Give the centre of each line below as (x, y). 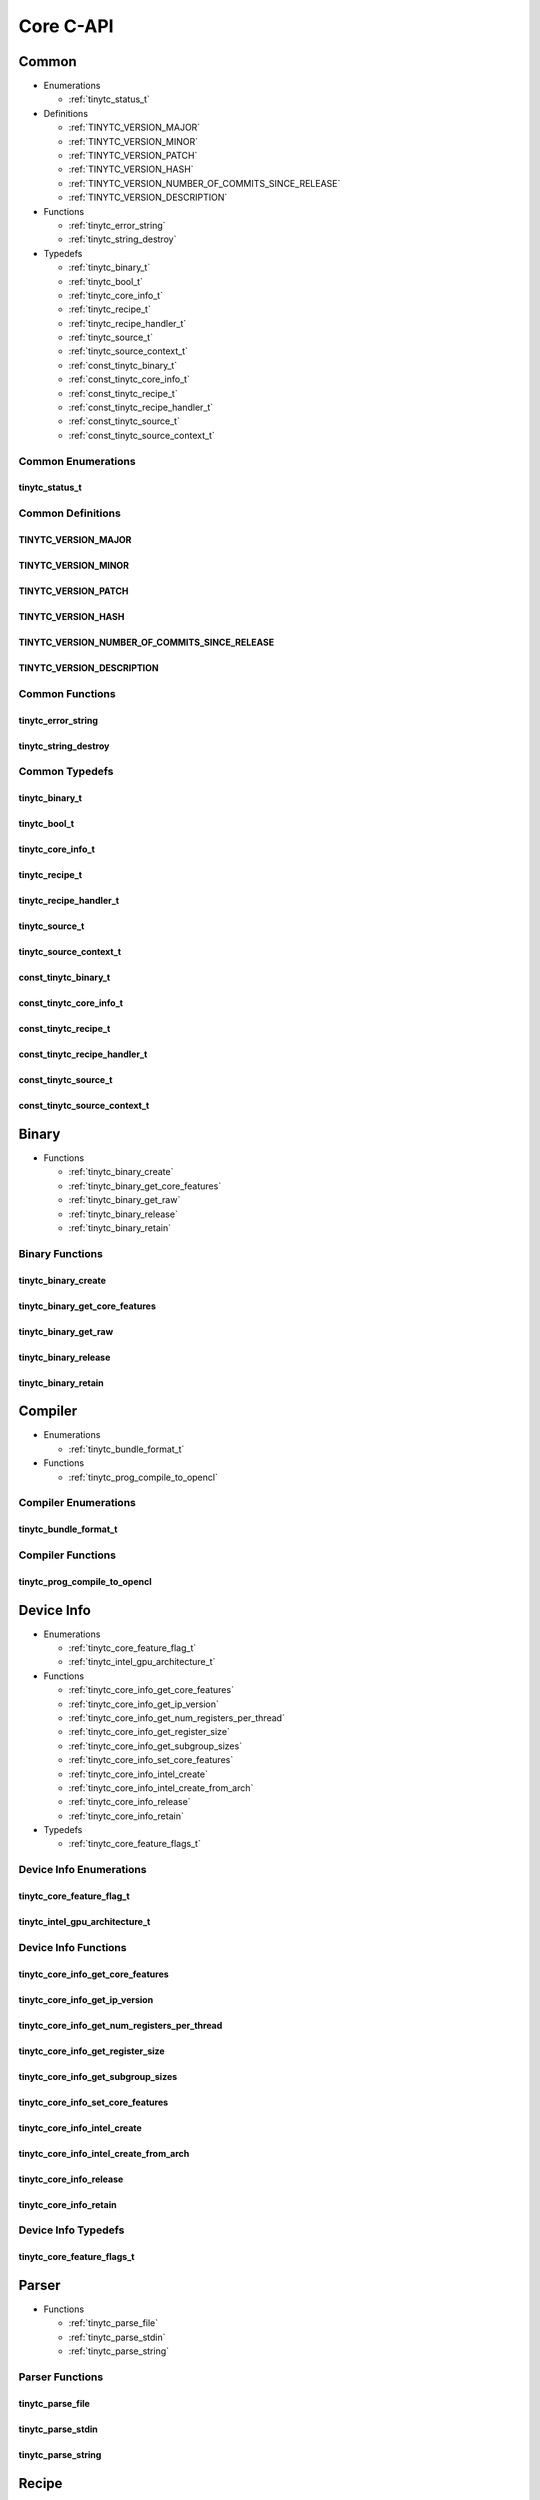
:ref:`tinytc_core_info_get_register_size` (149, 1732)
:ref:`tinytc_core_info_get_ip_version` (143, 1704)
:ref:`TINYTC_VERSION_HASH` (131, 169)
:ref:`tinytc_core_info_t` (116, 295)
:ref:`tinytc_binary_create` (121, 1172)
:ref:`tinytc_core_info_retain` (126, 1816)
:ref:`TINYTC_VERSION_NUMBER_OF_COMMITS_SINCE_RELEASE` (204, 183)
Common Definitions (70, 513)
